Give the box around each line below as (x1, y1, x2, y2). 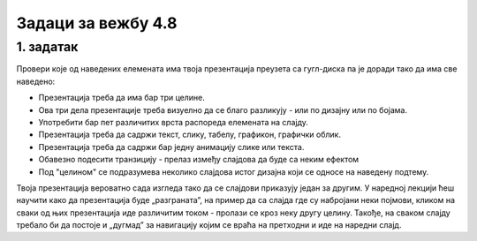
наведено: (16, 76, 56, 87)
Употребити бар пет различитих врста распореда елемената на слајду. (38, 117, 309, 127)
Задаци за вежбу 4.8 (16, 13, 178, 33)
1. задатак (16, 39, 79, 55)
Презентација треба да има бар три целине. (38, 93, 205, 103)
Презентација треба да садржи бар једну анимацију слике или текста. (38, 141, 305, 152)
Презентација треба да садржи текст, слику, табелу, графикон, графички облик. (38, 129, 342, 140)
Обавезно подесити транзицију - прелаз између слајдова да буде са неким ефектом (38, 154, 360, 165)
